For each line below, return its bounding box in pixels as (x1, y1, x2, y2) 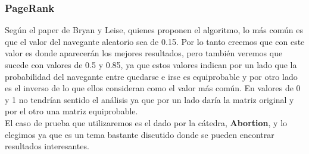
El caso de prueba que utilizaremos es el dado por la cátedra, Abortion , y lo (5, 116, 288, 129)
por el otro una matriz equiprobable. (5, 105, 138, 117)
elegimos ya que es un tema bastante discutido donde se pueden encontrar (5, 128, 274, 140)
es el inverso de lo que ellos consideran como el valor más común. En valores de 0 (5, 82, 301, 94)
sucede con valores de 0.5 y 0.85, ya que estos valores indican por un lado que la (5, 59, 297, 70)
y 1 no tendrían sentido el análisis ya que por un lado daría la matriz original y (5, 93, 294, 105)
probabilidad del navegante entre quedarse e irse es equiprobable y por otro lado (5, 70, 298, 82)
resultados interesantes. (5, 140, 89, 152)
